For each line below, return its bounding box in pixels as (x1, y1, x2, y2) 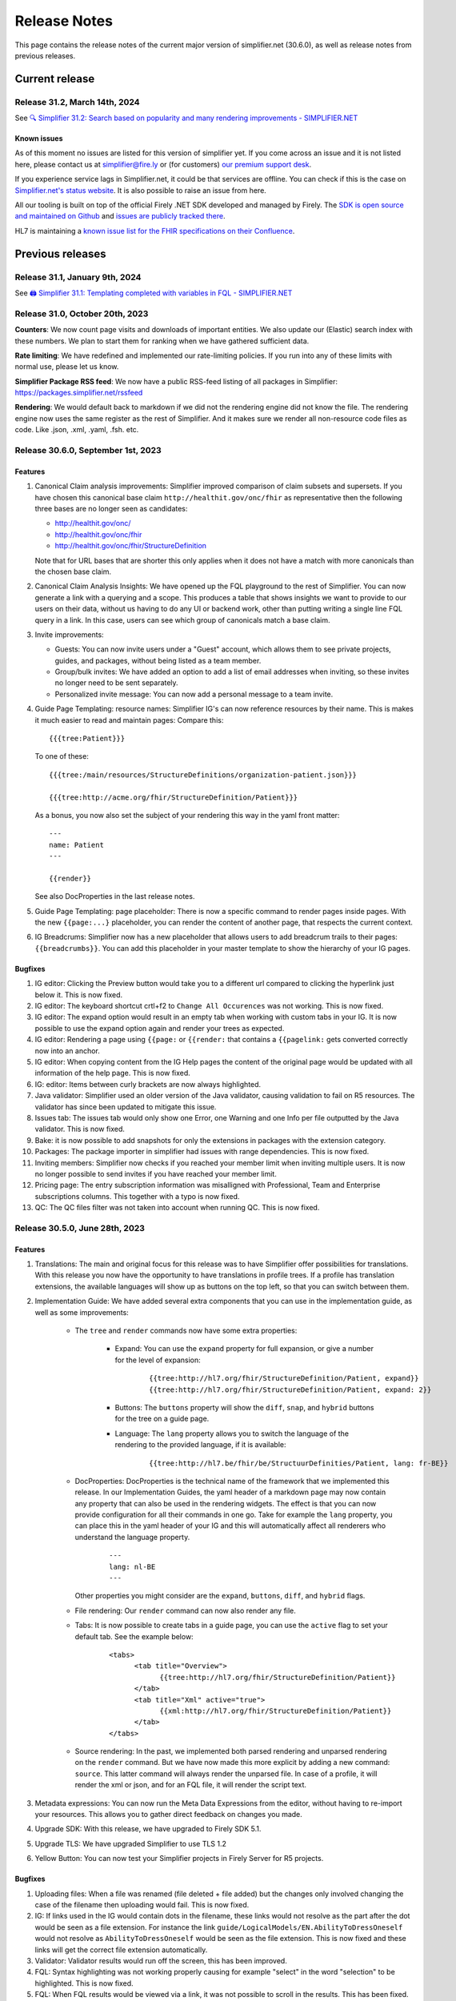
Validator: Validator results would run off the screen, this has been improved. (34, 1955, 287, 1965)
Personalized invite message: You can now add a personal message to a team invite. (54, 689, 334, 699)
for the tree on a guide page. (114, 1414, 210, 1424)
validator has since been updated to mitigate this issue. (34, 1101, 217, 1112)
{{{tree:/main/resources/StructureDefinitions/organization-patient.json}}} (49, 770, 358, 780)
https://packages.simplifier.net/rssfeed (14, 388, 143, 398)
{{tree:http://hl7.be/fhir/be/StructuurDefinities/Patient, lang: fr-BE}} (149, 1458, 449, 1468)
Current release (14, 72, 95, 86)
